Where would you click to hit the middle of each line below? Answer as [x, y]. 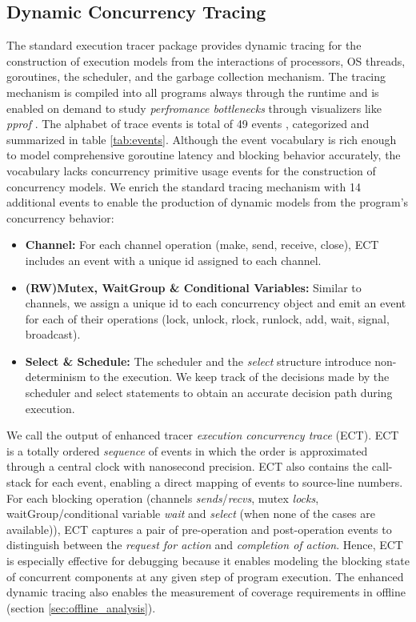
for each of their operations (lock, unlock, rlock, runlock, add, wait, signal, [207, 318]
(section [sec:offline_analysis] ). [81, 607]
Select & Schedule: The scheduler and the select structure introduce [198, 361]
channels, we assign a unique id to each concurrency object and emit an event [216, 303]
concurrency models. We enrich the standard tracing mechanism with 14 [184, 186]
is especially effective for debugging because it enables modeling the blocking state [208, 561]
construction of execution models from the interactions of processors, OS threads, [206, 60]
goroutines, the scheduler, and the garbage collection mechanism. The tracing [196, 76]
